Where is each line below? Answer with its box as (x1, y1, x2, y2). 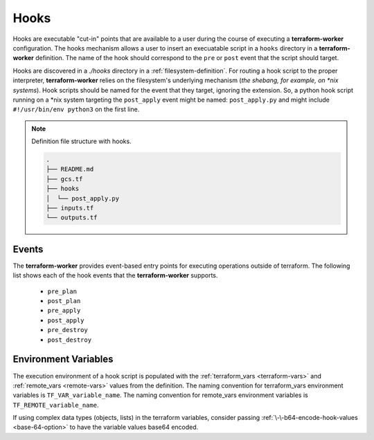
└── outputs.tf (46, 214, 98, 221)
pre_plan (47, 287, 78, 295)
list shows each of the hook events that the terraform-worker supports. (12, 271, 218, 279)
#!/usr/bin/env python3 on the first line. (12, 105, 140, 113)
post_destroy (47, 336, 92, 344)
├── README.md (46, 165, 94, 173)
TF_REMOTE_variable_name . (12, 401, 99, 409)
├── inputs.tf (46, 204, 94, 212)
